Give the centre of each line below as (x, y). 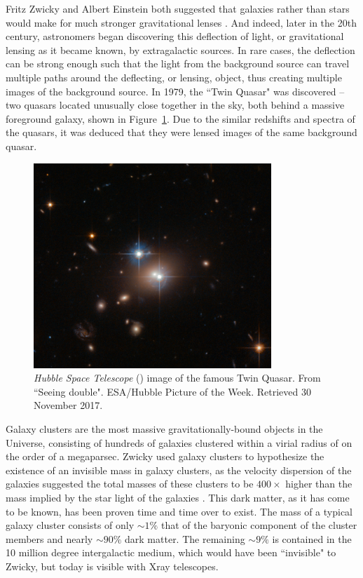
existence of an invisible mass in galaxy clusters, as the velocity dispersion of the (179, 470)
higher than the (319, 484)
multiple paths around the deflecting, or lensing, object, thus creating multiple (174, 77)
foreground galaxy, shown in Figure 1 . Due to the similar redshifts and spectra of (180, 118)
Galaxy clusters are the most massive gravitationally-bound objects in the (164, 429)
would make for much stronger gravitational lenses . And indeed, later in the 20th (181, 22)
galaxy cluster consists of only (70, 525)
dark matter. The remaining (185, 538)
